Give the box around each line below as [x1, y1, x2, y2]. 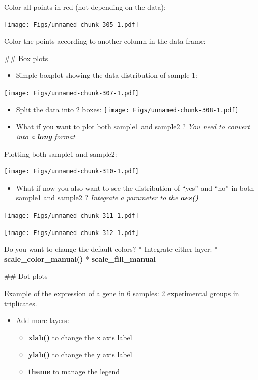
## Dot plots [4, 271, 48, 281]
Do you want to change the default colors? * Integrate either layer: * [4, 244, 218, 254]
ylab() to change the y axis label [28, 349, 132, 360]
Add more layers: [16, 315, 69, 326]
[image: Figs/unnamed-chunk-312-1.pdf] [4, 229, 139, 237]
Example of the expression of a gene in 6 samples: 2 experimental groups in [4, 288, 239, 299]
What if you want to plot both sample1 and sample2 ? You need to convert [16, 121, 250, 132]
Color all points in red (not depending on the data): [4, 2, 166, 12]
